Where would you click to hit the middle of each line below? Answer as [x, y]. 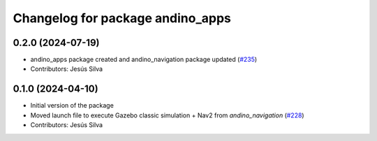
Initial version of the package [72, 106]
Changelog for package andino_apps [122, 18]
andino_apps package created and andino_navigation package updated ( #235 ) [144, 60]
